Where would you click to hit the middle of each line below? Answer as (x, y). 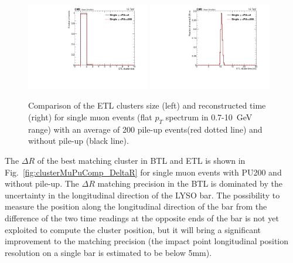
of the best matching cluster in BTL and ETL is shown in (141, 160)
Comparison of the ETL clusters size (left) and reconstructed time (147, 105)
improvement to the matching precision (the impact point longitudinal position (147, 241)
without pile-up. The (42, 183)
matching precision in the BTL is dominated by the (190, 183)
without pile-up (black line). (79, 141)
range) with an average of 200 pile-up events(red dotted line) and (145, 129)
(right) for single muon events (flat (90, 117)
